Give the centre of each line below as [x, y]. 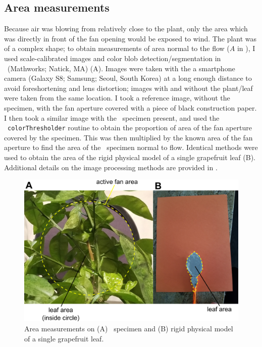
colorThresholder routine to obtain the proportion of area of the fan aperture [130, 128]
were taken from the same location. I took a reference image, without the [117, 98]
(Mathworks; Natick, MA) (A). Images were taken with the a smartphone [121, 68]
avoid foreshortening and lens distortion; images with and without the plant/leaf [128, 88]
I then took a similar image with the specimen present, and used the [112, 117]
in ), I [246, 48]
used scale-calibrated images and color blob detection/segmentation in [113, 58]
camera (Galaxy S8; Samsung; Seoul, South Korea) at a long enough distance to [128, 78]
